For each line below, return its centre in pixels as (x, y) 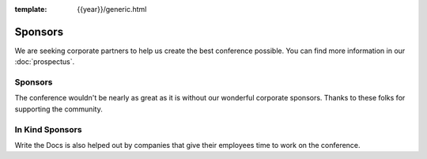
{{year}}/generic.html (112, 9)
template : (31, 9)
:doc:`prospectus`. (45, 62)
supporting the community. (59, 109)
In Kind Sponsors (48, 129)
